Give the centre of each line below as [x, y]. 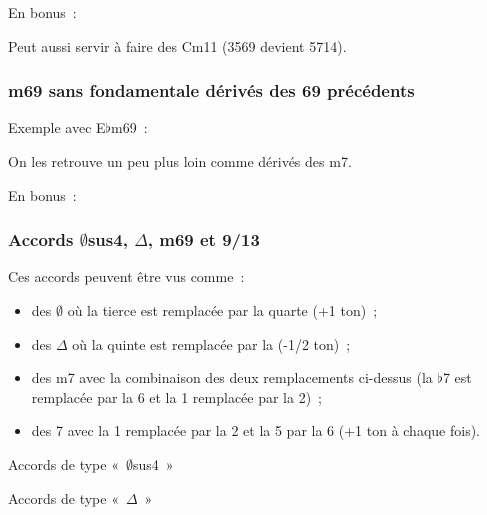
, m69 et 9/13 [203, 239]
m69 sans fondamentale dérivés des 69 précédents [211, 90]
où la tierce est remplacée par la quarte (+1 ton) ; [222, 310]
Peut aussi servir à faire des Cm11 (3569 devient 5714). [177, 45]
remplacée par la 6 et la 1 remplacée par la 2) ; [177, 396]
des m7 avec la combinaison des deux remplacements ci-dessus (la [232, 377]
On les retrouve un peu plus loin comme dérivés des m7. [180, 161]
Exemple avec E [57, 127]
